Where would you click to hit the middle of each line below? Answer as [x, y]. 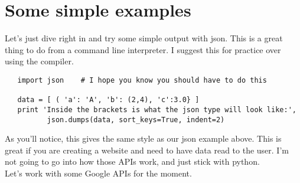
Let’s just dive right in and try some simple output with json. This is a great [144, 38]
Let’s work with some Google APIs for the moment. [98, 173]
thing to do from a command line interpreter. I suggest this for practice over [143, 49]
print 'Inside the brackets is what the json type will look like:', [157, 110]
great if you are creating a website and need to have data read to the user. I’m [147, 150]
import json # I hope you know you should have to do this [142, 80]
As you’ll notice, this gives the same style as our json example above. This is [143, 138]
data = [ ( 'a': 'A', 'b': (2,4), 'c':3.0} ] [108, 100]
